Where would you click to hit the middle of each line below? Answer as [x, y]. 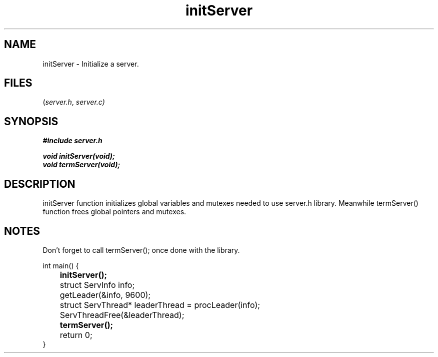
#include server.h [72, 141]
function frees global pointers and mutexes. [114, 212]
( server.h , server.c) [74, 102]
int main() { [61, 265]
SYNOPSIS [31, 121]
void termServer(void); [81, 165]
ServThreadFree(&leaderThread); [122, 315]
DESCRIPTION [40, 184]
